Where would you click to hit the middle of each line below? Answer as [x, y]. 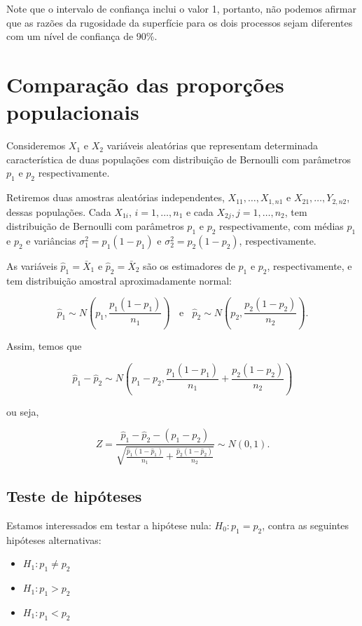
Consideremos [36, 145]
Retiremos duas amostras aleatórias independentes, [116, 197]
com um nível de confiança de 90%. [82, 36]
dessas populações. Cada [59, 211]
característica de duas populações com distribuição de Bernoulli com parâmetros [179, 159]
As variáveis [32, 265]
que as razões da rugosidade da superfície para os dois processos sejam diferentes [180, 22]
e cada [200, 211]
